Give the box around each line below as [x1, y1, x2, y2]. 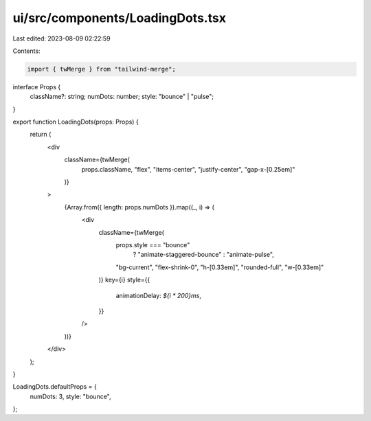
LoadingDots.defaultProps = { [12, 383, 97, 391]
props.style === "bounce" [115, 240, 190, 249]
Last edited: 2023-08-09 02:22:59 [12, 34, 111, 43]
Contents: [12, 47, 41, 55]
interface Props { [12, 82, 61, 91]
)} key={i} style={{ [98, 275, 150, 284]
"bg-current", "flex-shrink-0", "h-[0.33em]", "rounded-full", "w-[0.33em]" [115, 263, 324, 271]
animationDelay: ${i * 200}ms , [115, 291, 202, 299]
